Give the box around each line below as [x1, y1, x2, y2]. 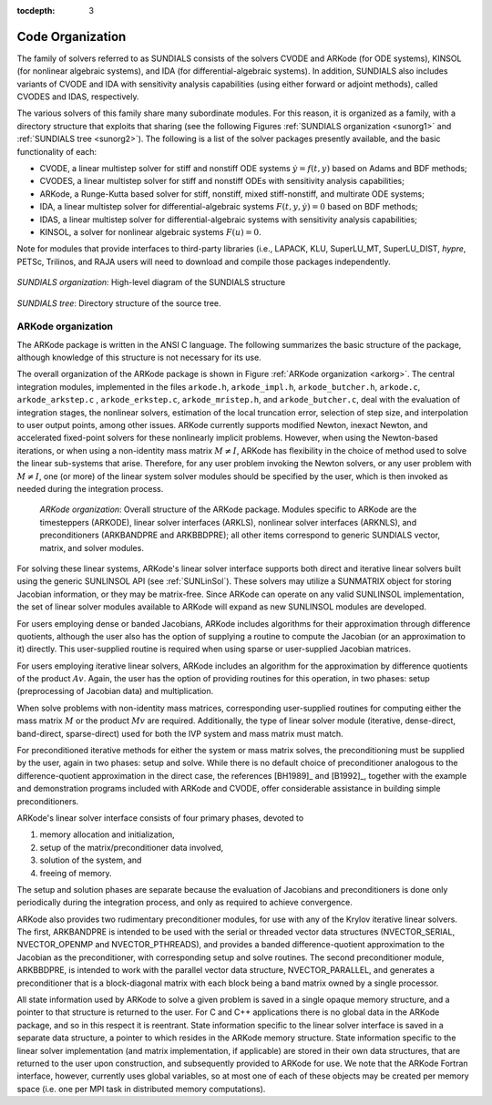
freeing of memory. [39, 867, 113, 878]
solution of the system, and [39, 854, 142, 865]
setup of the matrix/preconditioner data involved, [39, 842, 224, 853]
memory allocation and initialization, [39, 829, 175, 840]
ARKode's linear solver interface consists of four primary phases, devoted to [16, 812, 304, 824]
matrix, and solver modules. [39, 542, 145, 553]
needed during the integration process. [16, 483, 164, 494]
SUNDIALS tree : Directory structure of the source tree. [16, 297, 221, 309]
